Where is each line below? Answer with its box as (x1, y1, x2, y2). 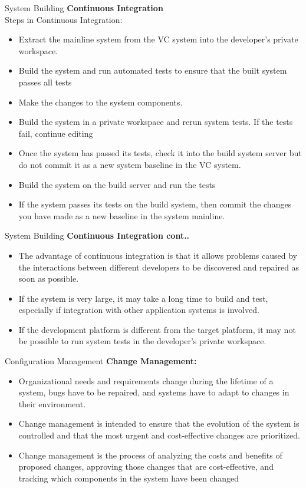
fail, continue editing (18, 127, 93, 139)
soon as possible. (18, 272, 79, 285)
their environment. (18, 397, 86, 410)
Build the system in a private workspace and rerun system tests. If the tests (18, 116, 293, 128)
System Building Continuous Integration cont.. (5, 229, 190, 242)
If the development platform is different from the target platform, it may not (18, 323, 296, 335)
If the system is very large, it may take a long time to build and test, (18, 292, 268, 304)
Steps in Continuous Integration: (5, 13, 123, 25)
